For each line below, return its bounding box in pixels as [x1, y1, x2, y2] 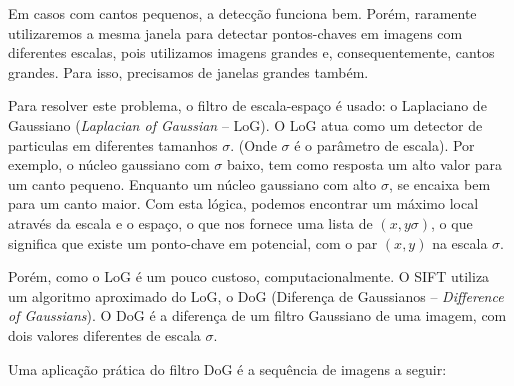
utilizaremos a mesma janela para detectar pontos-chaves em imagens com [8, 22, 463, 43]
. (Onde [230, 134, 277, 155]
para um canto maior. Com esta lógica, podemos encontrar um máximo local [8, 193, 479, 214]
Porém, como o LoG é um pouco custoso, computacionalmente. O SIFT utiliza [8, 266, 490, 287]
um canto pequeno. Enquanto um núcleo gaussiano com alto [8, 173, 377, 194]
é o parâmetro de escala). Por [294, 134, 475, 155]
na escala [432, 232, 488, 253]
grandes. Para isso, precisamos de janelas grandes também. [8, 61, 369, 82]
